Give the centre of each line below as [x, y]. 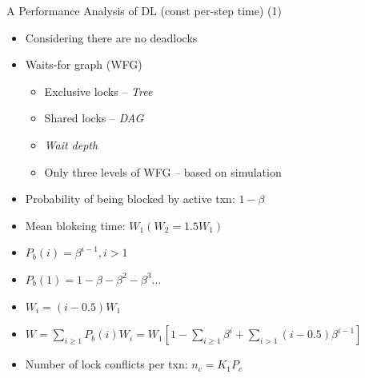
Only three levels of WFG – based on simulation [163, 171]
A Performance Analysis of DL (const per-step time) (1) [144, 10]
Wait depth [71, 144]
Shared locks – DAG [94, 118]
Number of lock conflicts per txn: [106, 364]
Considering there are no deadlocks [111, 37]
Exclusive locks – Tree [98, 91]
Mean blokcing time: [75, 225]
